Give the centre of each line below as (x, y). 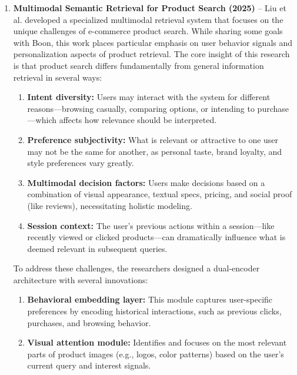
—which (42, 120)
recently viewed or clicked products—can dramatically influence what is (156, 237)
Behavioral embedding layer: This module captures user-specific (150, 299)
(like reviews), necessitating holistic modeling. (110, 205)
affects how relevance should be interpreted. (138, 120)
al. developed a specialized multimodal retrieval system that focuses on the (148, 19)
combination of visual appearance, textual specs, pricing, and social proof (160, 194)
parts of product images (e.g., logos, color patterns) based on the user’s (156, 354)
